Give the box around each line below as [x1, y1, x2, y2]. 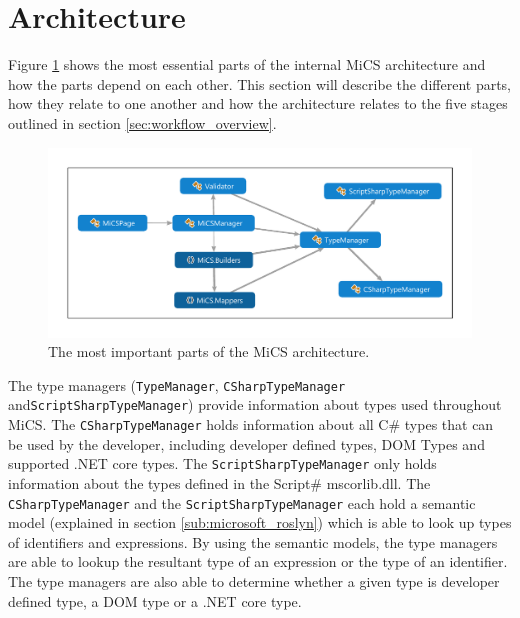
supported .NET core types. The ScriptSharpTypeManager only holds [8, 453, 437, 474]
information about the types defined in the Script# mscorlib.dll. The [8, 472, 431, 493]
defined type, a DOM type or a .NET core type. [8, 590, 302, 611]
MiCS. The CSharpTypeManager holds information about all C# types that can [8, 414, 494, 435]
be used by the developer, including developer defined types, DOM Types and [8, 433, 485, 454]
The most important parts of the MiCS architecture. [48, 341, 370, 362]
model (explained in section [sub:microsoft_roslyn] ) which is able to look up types [8, 512, 512, 533]
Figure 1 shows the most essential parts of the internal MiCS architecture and [8, 54, 486, 75]
